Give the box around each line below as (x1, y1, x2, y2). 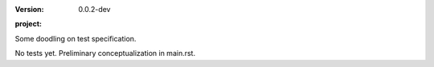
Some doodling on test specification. (14, 33, 137, 43)
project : (14, 19, 42, 29)
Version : (14, 5, 44, 14)
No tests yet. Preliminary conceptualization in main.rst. (14, 49, 196, 58)
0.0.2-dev (78, 5, 111, 14)
